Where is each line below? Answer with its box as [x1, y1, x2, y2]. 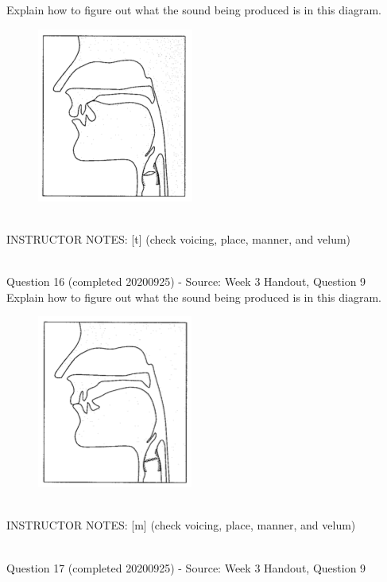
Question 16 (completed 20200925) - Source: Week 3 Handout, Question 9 [6, 272, 366, 289]
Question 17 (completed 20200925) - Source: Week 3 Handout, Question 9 [6, 559, 366, 576]
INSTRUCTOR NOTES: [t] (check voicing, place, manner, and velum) [6, 230, 351, 247]
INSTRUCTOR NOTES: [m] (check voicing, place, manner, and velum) [6, 517, 356, 533]
